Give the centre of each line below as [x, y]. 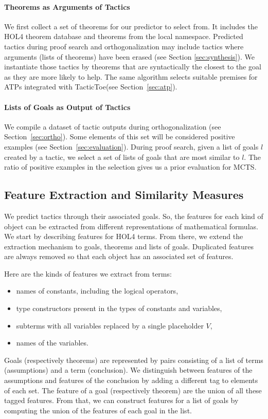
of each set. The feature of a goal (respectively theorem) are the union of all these [133, 390]
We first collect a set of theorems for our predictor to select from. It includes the [131, 26]
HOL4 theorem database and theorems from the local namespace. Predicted [124, 36]
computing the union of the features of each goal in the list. [98, 410]
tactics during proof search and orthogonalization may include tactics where [124, 46]
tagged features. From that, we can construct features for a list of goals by [121, 400]
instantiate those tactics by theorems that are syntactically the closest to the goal [133, 67]
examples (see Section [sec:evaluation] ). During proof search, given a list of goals [131, 146]
